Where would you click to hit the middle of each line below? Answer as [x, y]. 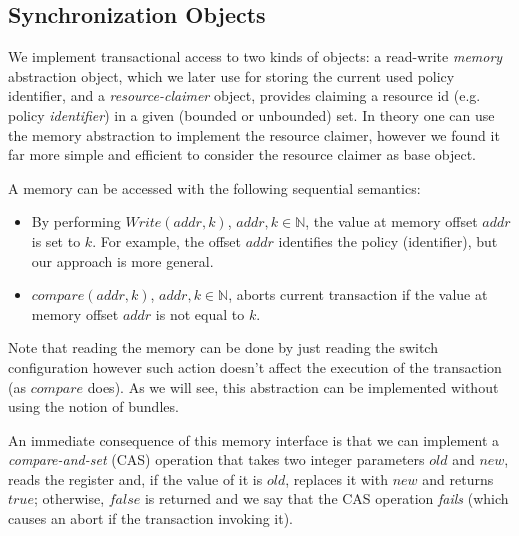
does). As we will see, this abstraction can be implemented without [293, 386]
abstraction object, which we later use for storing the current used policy [231, 75]
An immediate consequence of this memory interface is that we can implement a [254, 439]
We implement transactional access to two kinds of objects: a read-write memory [255, 56]
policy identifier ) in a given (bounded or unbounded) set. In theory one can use [251, 114]
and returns [458, 478]
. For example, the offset [166, 240]
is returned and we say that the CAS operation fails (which [326, 498]
